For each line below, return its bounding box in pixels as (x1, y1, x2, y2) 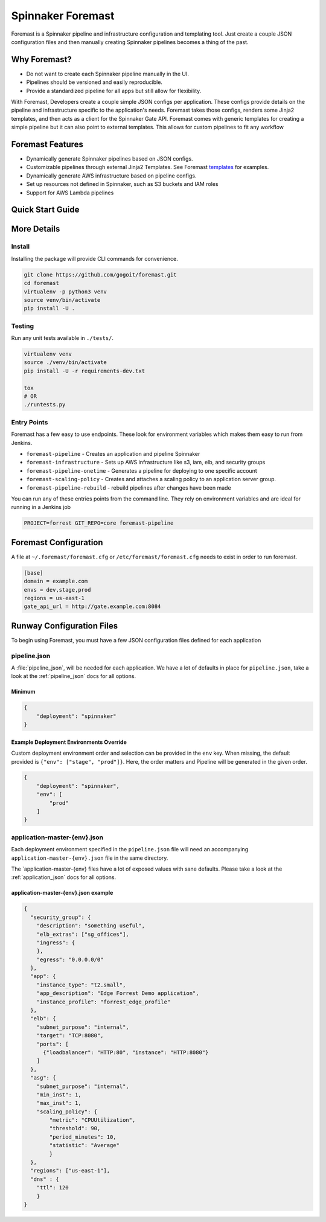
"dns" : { (30, 1176, 60, 1183)
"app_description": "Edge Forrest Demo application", (36, 990, 199, 997)
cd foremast (24, 280, 60, 287)
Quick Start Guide (11, 205, 80, 215)
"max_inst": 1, (36, 1099, 81, 1107)
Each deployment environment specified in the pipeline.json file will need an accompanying (11, 846, 249, 853)
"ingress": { (36, 939, 75, 946)
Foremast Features (11, 139, 84, 149)
